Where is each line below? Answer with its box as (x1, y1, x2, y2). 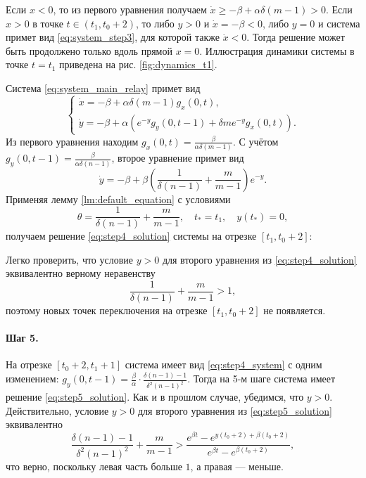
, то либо (136, 15, 175, 30)
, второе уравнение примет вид (111, 150, 244, 165)
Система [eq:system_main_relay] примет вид (6, 80, 201, 95)
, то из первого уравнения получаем (53, 2, 207, 16)
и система (318, 15, 360, 30)
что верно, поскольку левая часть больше (6, 458, 182, 473)
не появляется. (263, 303, 326, 318)
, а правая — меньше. (190, 458, 284, 473)
